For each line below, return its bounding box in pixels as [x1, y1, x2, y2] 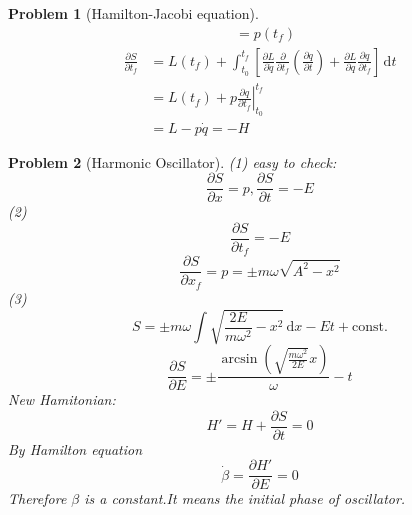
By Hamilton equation [8, 438, 143, 459]
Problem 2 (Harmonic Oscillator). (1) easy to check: [8, 151, 337, 172]
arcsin [221, 352, 258, 367]
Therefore [8, 488, 67, 509]
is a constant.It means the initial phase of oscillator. [84, 488, 406, 509]
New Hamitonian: [8, 389, 116, 410]
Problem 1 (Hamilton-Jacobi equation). [8, 3, 259, 23]
